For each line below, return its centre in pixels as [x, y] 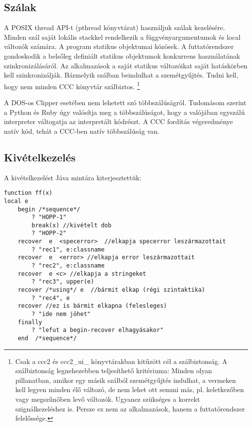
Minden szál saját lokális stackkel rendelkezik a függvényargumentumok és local [122, 37]
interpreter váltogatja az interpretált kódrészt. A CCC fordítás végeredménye [118, 121]
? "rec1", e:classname [68, 249]
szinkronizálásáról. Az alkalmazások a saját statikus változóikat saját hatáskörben [126, 65]
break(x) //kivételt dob [71, 225]
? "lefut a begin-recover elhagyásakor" [98, 330]
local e [16, 201]
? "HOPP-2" [49, 233]
